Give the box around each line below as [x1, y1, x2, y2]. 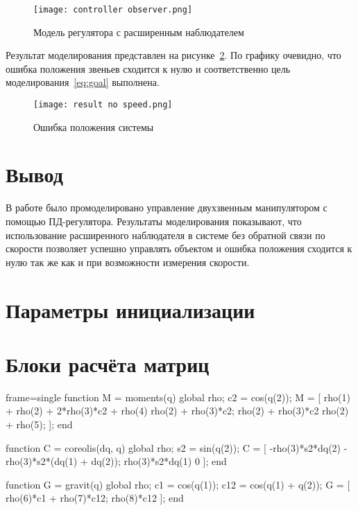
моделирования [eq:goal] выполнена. [6, 75, 160, 89]
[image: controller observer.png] [33, 5, 193, 15]
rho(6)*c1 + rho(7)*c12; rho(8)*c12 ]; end [6, 491, 184, 505]
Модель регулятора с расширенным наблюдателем [33, 24, 244, 39]
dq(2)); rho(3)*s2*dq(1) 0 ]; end [91, 454, 227, 468]
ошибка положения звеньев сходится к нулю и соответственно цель [6, 61, 291, 76]
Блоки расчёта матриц [6, 349, 210, 378]
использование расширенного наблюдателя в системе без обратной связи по [6, 227, 325, 242]
